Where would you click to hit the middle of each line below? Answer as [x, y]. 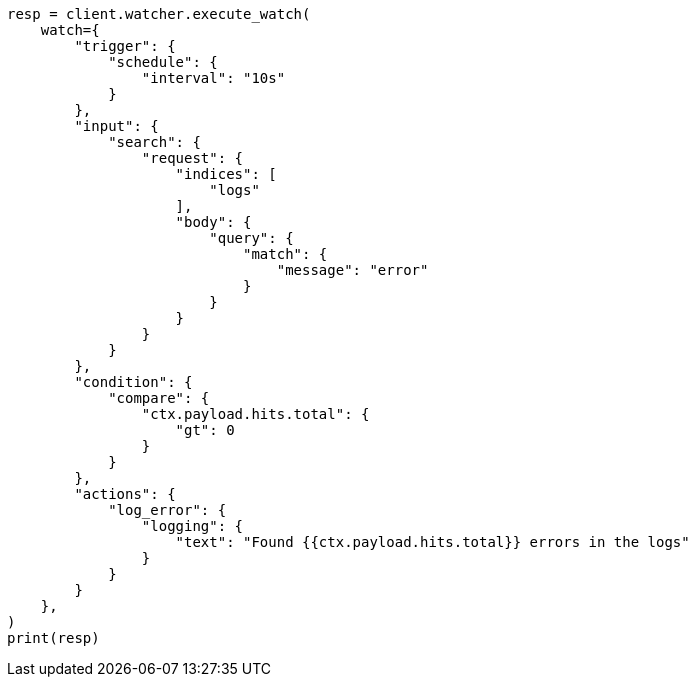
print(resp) [53, 638]
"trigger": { [125, 46]
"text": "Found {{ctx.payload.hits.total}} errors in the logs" [432, 542]
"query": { [251, 238]
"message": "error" [352, 270]
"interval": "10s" [213, 78]
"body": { [213, 222]
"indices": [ [226, 174]
